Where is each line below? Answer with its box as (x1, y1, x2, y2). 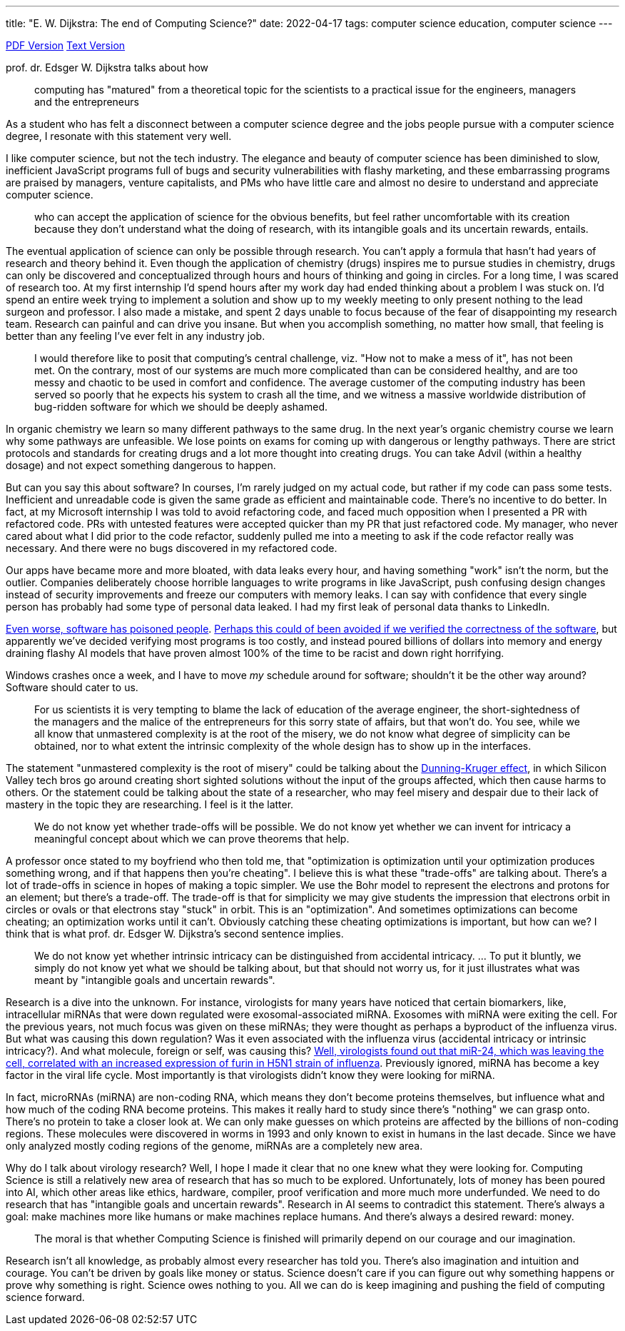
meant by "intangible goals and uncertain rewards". (34, 974, 275, 986)
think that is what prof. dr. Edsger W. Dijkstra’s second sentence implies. (6, 928, 344, 940)
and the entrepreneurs (34, 96, 139, 108)
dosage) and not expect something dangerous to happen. (6, 459, 276, 471)
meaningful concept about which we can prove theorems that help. (34, 833, 350, 845)
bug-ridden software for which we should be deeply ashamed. (34, 401, 328, 413)
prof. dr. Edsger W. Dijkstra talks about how (6, 61, 209, 74)
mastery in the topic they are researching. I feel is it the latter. (6, 798, 294, 810)
